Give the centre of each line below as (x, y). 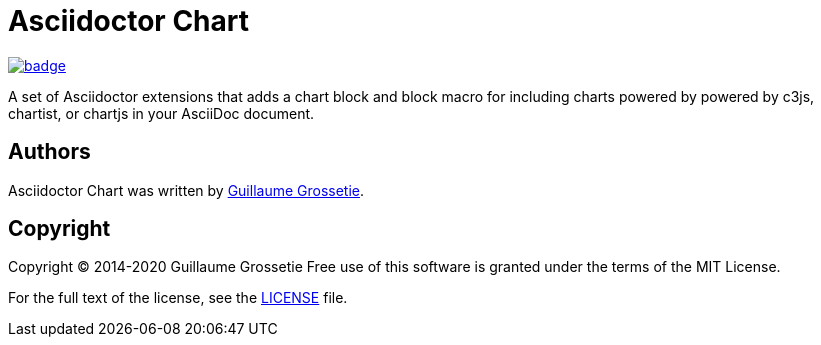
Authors (49, 152)
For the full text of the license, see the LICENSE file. (178, 298)
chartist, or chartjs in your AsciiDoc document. (161, 113)
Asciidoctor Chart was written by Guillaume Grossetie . (186, 190)
